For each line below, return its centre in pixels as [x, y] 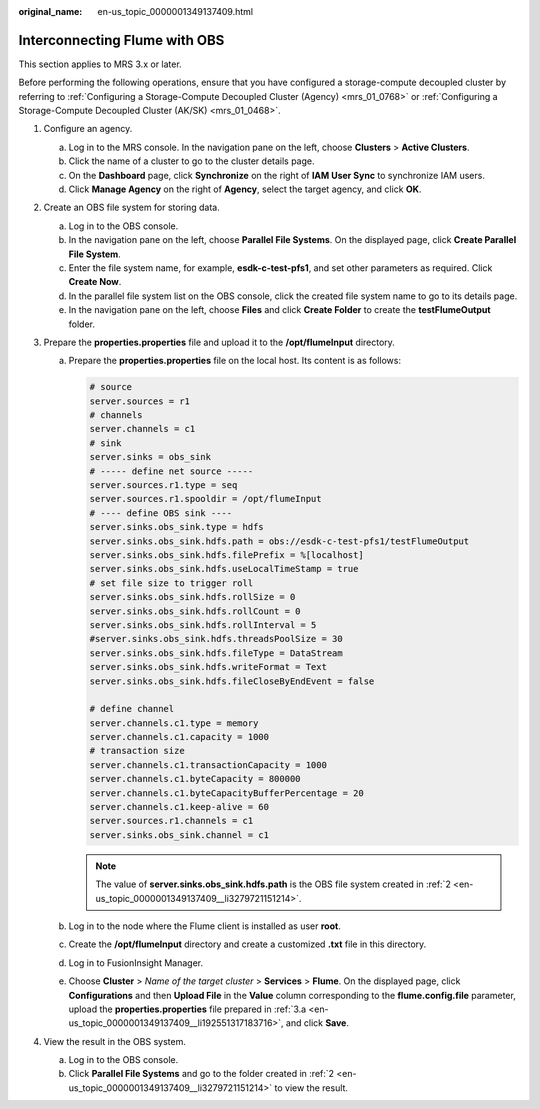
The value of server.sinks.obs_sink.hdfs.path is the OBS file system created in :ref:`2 [273, 884]
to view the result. [311, 1087]
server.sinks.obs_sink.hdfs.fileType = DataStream [216, 653]
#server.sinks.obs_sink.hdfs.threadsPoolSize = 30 [216, 639]
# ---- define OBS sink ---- [161, 513]
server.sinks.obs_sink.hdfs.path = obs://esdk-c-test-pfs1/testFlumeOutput [279, 541]
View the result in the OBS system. [115, 1041]
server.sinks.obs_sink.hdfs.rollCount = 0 [195, 611]
